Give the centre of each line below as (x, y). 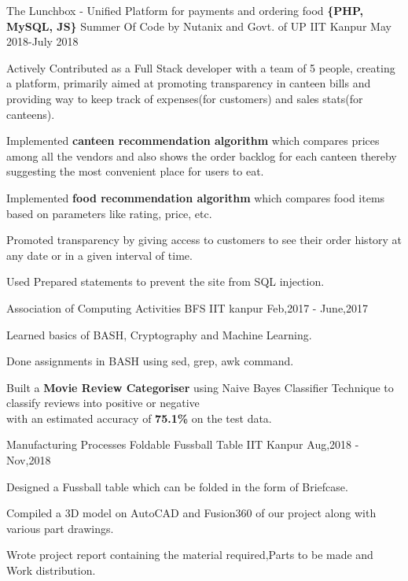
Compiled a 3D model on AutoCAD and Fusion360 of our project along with (191, 513)
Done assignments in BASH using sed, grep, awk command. (150, 361)
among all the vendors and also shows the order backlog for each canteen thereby (202, 155)
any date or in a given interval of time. (99, 255)
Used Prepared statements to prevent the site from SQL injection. (165, 281)
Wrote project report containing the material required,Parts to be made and (190, 555)
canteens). (31, 114)
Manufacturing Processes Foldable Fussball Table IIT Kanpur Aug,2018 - (183, 444)
